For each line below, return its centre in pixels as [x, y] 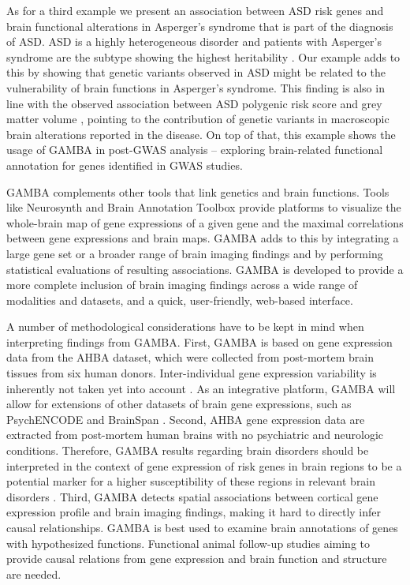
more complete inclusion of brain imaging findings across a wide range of [182, 285]
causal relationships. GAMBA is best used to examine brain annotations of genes [202, 527]
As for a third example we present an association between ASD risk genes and [195, 10]
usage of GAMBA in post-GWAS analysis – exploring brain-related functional [195, 150]
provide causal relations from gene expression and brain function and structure [197, 559]
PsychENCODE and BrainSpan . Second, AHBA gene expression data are [186, 419]
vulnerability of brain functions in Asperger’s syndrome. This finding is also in [196, 87]
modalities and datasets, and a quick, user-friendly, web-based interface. [180, 300]
